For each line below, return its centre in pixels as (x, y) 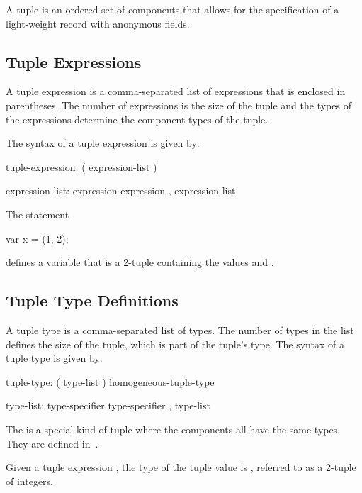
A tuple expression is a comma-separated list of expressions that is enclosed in (176, 91)
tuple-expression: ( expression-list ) (81, 166)
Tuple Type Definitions (92, 300)
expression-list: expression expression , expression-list (121, 190)
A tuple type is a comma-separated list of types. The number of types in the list (180, 329)
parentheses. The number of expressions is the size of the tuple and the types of (179, 105)
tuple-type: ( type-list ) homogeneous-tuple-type (110, 381)
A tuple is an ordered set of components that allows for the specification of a (172, 9)
